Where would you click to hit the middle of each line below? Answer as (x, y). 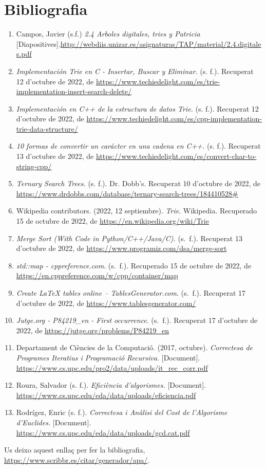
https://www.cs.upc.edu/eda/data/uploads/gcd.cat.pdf (103, 432)
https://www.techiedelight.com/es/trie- (158, 81)
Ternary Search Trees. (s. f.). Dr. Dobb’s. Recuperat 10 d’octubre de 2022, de (138, 183)
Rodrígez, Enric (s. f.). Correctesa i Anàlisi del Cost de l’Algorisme (122, 412)
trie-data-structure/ (47, 128)
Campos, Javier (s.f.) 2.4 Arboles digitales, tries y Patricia (108, 34)
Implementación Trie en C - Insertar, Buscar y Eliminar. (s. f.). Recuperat (135, 71)
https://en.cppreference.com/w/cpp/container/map (97, 275)
